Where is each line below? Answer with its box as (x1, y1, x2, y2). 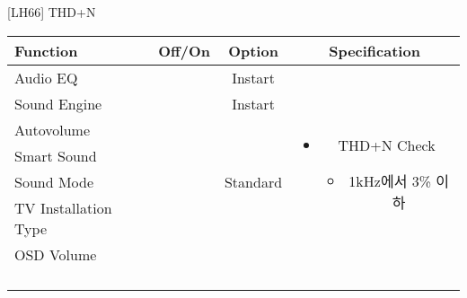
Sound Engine (14, 92, 102, 114)
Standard (224, 171, 283, 192)
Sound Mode (14, 171, 94, 192)
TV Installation (14, 197, 112, 218)
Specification (329, 39, 420, 61)
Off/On (158, 39, 210, 61)
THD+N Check (338, 135, 436, 156)
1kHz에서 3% (348, 171, 432, 192)
